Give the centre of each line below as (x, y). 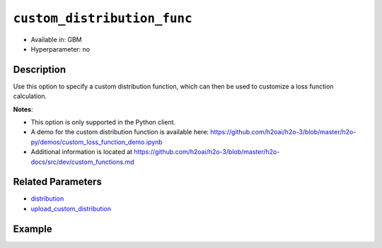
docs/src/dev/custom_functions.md (82, 162)
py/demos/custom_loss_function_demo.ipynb (97, 142)
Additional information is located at (82, 152)
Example (33, 229)
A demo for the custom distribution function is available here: (120, 132)
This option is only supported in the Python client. (103, 122)
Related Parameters (58, 182)
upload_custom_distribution (71, 208)
